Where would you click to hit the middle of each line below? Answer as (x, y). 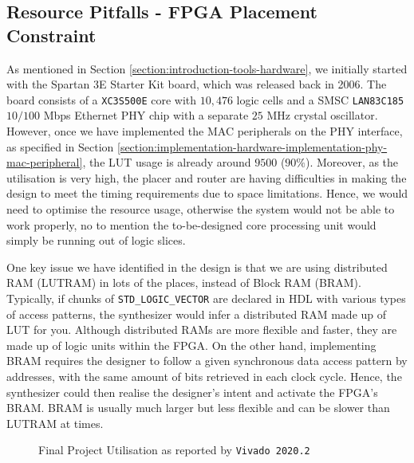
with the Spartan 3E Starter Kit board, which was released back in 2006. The (197, 84)
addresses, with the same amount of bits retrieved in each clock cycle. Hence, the (204, 376)
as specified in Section (60, 146)
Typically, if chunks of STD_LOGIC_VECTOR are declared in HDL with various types (206, 298)
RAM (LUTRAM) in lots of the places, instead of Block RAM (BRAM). (184, 283)
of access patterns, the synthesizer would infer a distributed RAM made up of (197, 314)
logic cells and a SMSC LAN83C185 (320, 99)
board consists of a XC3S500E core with (102, 99)
